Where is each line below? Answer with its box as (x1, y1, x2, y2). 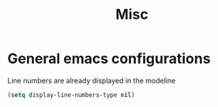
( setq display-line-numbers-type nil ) (7, 90, 135, 99)
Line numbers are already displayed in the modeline (7, 76, 176, 85)
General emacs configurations (7, 50, 211, 68)
